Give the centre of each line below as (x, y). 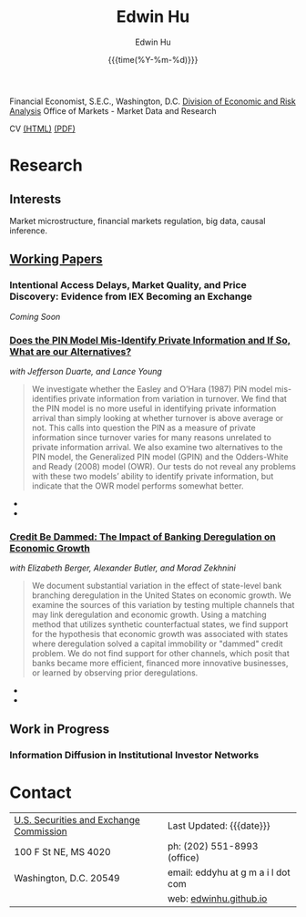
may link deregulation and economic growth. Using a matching (149, 615)
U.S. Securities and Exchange (77, 820)
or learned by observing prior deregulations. (115, 673)
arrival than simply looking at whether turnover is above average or (158, 417)
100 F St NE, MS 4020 (62, 852)
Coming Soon (35, 316)
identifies (49, 398)
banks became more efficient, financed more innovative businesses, (160, 664)
